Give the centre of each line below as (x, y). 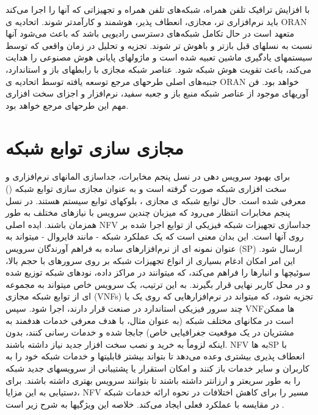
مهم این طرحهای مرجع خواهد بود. (67, 105)
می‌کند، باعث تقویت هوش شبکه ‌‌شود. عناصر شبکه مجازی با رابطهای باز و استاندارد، (159, 69)
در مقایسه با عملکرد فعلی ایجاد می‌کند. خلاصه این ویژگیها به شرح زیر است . (145, 404)
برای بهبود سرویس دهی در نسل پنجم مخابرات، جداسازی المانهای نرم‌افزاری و (148, 176)
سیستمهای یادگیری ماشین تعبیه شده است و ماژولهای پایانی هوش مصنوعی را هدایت (159, 57)
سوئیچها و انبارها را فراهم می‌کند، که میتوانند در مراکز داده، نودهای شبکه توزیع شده (158, 272)
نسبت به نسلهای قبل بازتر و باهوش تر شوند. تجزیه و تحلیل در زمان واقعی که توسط (159, 45)
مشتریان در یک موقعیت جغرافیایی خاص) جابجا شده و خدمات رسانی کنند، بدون (150, 332)
